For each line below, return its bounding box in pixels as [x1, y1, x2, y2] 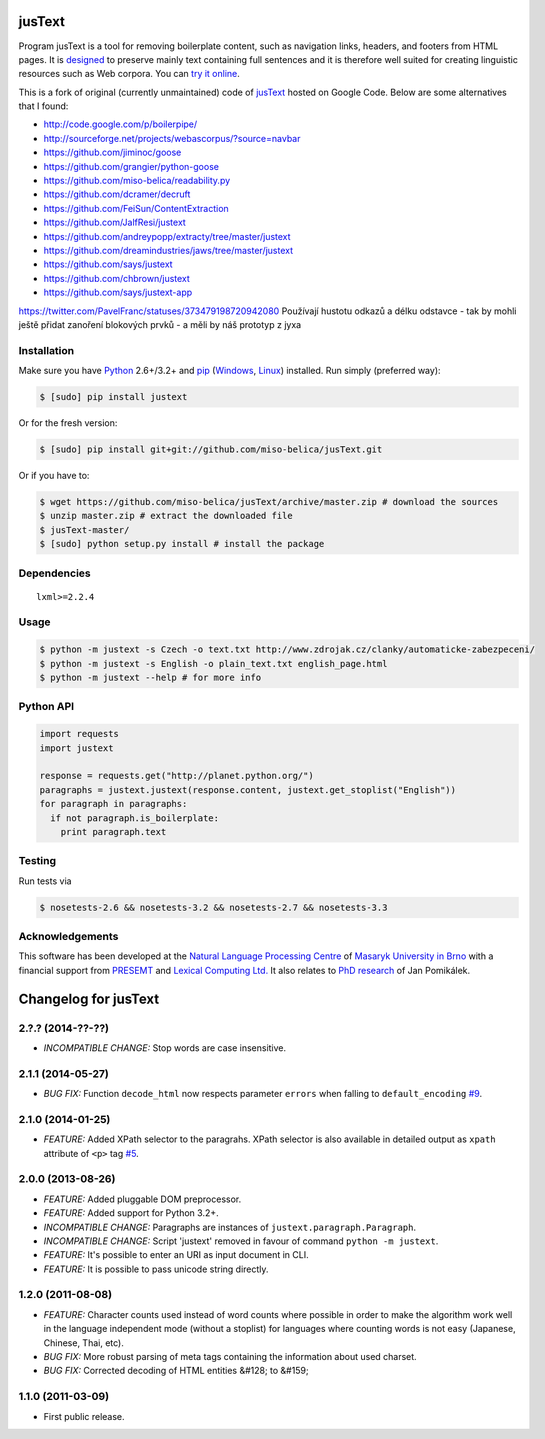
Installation [18, 343, 75, 357]
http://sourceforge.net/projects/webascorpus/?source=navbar [43, 132, 301, 144]
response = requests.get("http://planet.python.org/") [39, 770, 314, 782]
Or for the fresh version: [18, 417, 118, 429]
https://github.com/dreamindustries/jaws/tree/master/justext [43, 244, 294, 256]
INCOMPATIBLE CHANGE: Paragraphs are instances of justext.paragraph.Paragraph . [43, 1221, 417, 1233]
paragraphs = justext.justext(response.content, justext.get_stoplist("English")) [39, 784, 457, 795]
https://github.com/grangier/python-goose [43, 160, 220, 172]
